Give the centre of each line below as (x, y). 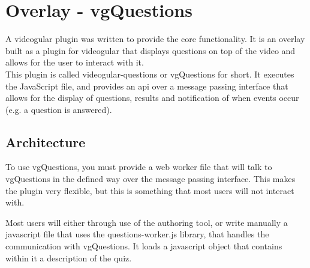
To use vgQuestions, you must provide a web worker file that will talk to (139, 167)
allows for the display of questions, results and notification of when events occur (152, 98)
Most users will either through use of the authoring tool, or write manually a (147, 222)
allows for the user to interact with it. (75, 62)
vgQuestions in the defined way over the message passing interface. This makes (151, 179)
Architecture (46, 142)
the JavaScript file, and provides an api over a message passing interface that (147, 86)
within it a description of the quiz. (69, 257)
